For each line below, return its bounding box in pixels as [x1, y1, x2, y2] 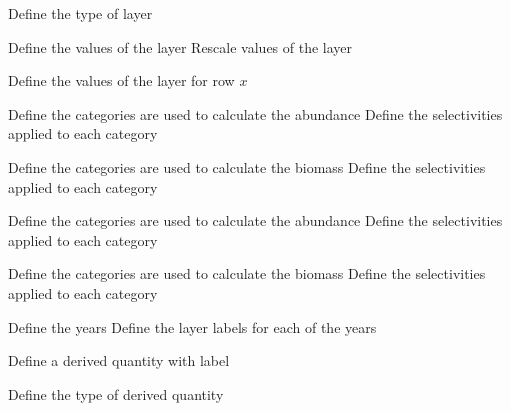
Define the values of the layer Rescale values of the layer [8, 36, 353, 57]
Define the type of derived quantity [8, 383, 224, 404]
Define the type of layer [8, 3, 153, 23]
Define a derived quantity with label [8, 350, 230, 371]
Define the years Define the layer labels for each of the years [8, 316, 377, 337]
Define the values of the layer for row [8, 70, 235, 91]
